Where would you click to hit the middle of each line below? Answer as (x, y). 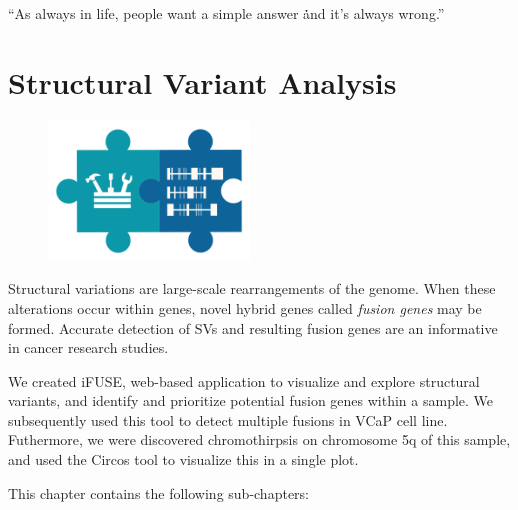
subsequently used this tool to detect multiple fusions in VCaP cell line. (228, 419)
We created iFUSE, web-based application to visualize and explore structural (244, 380)
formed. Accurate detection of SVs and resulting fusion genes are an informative (253, 327)
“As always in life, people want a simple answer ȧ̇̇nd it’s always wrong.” (226, 13)
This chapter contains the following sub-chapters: (158, 492)
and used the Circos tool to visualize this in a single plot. (183, 459)
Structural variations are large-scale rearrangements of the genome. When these (252, 288)
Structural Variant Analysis (202, 81)
